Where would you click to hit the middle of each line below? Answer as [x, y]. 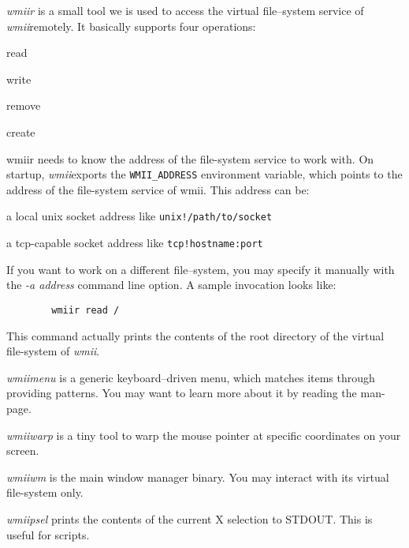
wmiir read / [86, 310]
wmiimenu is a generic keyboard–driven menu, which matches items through [191, 377]
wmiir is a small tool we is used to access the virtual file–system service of [185, 10]
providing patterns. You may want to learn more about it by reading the [182, 393]
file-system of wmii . [53, 351]
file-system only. [45, 492]
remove [24, 105]
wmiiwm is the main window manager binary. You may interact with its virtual [198, 477]
